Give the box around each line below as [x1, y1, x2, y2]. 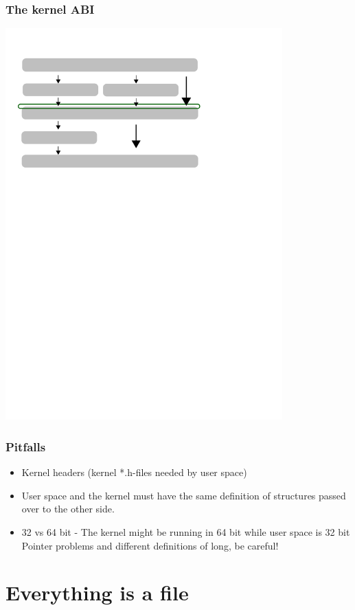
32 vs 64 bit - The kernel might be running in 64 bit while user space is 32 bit [21, 525, 350, 539]
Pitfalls [5, 438, 46, 455]
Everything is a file [5, 578, 189, 607]
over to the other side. [21, 501, 115, 516]
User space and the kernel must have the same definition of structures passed [21, 488, 346, 502]
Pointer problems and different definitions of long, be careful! [21, 538, 279, 552]
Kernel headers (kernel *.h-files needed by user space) [21, 465, 247, 479]
